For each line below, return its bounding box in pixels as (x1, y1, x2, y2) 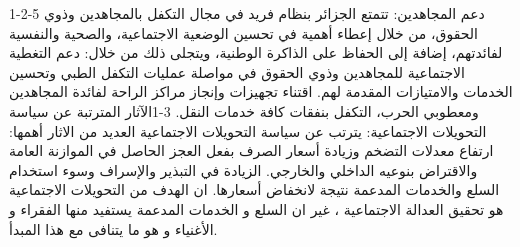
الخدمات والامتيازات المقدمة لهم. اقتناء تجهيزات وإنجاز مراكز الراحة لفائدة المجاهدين (9, 81, 513, 102)
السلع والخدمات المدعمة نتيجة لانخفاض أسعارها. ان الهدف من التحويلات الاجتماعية (9, 179, 500, 200)
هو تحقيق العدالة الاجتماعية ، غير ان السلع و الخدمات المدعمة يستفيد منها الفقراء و (9, 198, 504, 219)
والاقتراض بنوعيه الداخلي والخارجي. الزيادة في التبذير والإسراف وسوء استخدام (9, 159, 478, 180)
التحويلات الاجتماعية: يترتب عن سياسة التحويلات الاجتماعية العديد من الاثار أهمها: (9, 120, 487, 141)
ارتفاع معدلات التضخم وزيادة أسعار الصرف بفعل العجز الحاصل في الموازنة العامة (9, 140, 494, 161)
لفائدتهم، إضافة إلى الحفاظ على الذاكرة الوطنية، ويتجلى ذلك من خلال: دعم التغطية (9, 42, 503, 63)
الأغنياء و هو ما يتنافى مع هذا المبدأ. (9, 218, 218, 239)
